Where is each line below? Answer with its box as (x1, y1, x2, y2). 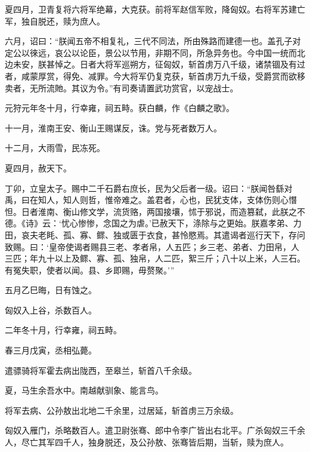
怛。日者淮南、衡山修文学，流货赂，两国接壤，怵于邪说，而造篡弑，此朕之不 (5, 205, 305, 217)
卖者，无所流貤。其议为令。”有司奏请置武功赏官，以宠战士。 (5, 81, 238, 94)
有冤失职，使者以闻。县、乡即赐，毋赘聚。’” (5, 263, 175, 276)
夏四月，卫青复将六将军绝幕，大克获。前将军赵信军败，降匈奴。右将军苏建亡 (5, 3, 305, 15)
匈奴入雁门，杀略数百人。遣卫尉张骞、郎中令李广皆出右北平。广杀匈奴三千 (5, 424, 297, 436)
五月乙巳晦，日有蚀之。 (5, 284, 97, 296)
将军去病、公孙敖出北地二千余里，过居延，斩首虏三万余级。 (5, 404, 238, 416)
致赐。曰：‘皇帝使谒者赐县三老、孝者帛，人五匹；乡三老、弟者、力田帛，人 (5, 240, 299, 253)
